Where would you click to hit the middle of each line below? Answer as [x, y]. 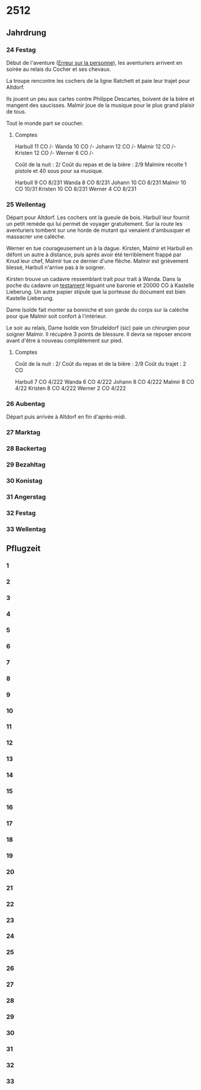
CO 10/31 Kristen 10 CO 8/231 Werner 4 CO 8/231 [75, 189]
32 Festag [21, 513]
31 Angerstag [26, 497]
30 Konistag [25, 481]
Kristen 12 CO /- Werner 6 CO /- [54, 153]
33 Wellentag [26, 529]
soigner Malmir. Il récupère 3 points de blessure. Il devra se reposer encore [99, 335]
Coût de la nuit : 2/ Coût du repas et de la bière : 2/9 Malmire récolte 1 [101, 164]
